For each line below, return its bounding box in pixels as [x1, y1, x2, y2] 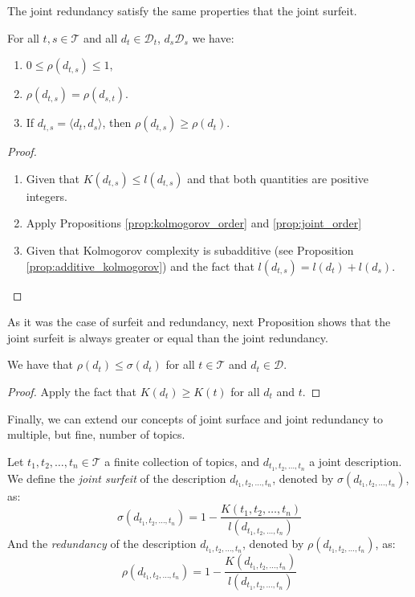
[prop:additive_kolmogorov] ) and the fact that [26, 257, 254, 274]
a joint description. [309, 452, 402, 469]
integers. [26, 187, 67, 204]
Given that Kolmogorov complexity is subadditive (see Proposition [26, 241, 354, 258]
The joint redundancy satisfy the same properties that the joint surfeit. [7, 2, 357, 18]
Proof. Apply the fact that [7, 382, 136, 399]
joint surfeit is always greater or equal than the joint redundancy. [7, 329, 328, 346]
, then [102, 114, 132, 131]
